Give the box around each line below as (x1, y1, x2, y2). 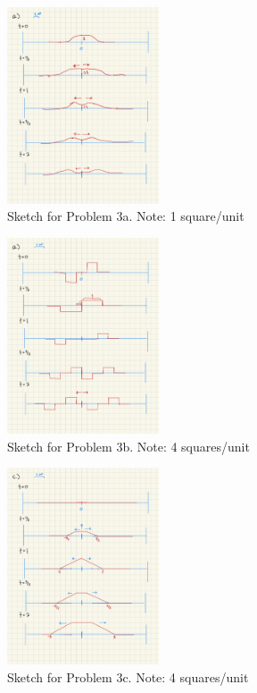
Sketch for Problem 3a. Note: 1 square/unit (7, 207, 245, 225)
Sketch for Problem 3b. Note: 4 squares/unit (7, 436, 250, 455)
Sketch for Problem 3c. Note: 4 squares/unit (7, 667, 249, 686)
